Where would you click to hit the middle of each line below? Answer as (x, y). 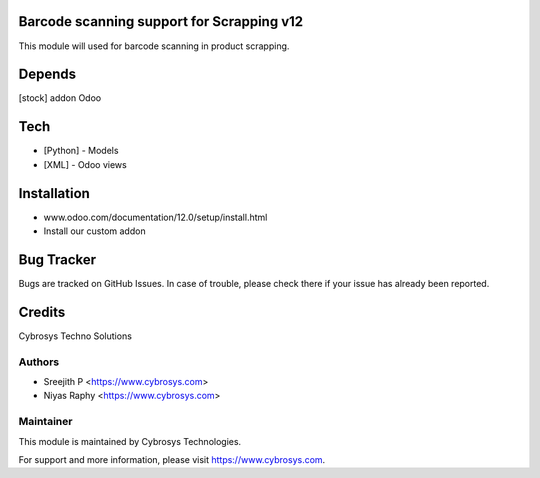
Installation (54, 193)
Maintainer (45, 422)
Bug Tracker (57, 259)
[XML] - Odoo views (85, 164)
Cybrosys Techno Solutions (75, 336)
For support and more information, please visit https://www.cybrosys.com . (172, 459)
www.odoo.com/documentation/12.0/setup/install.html (155, 217)
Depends (47, 74)
